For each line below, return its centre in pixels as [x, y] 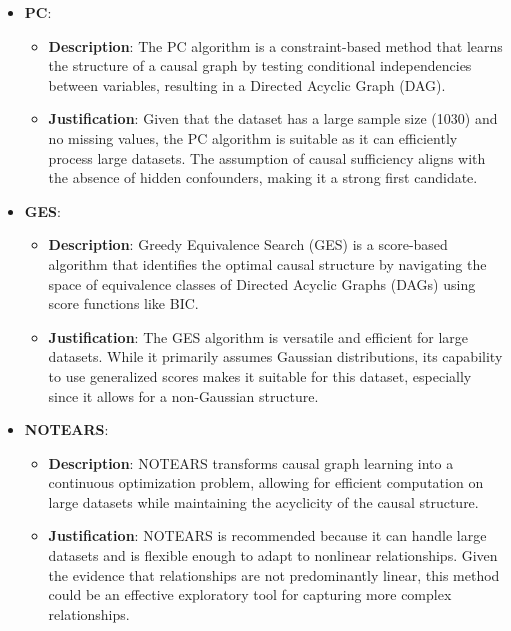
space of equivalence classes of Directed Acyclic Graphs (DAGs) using [262, 283]
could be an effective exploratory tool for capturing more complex [250, 594]
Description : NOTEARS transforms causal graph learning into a [251, 462]
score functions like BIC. [123, 303]
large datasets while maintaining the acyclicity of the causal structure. [263, 501]
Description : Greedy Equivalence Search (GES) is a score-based [248, 244]
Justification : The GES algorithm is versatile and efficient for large [258, 336]
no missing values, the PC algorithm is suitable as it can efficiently [253, 137]
